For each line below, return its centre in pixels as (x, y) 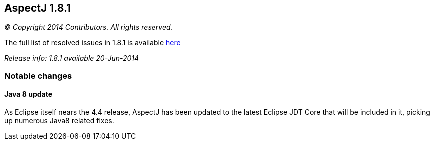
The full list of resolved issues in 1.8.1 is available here (92, 43)
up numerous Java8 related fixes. (59, 121)
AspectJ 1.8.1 (38, 8)
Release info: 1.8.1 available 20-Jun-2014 (72, 58)
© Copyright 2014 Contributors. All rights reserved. (88, 27)
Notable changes (38, 75)
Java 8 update (28, 94)
